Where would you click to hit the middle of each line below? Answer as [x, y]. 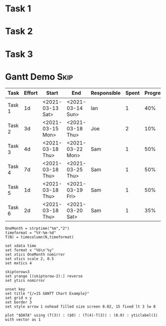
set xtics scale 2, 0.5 [30, 259]
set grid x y [19, 298]
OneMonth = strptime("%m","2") [37, 228]
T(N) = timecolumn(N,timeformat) [40, 237]
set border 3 [19, 302]
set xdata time [21, 246]
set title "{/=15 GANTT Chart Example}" [47, 293]
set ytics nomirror [25, 280]
